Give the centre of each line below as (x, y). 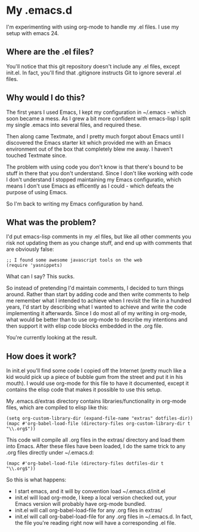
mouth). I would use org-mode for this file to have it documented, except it (97, 383)
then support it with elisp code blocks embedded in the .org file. (85, 326)
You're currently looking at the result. (52, 338)
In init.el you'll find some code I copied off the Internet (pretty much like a (96, 371)
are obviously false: (30, 249)
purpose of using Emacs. (37, 192)
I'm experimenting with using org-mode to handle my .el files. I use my (93, 27)
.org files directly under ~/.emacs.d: (50, 453)
